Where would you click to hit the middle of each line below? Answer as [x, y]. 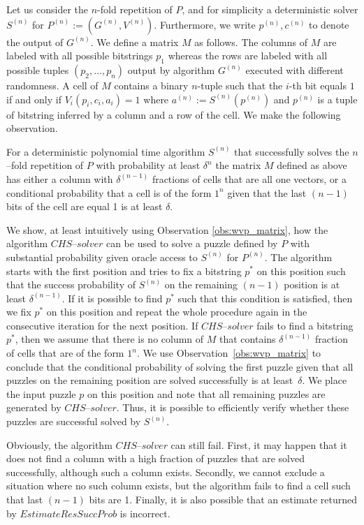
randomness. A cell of [52, 85]
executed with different [294, 69]
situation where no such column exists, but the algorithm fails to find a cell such [179, 486]
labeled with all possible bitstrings [80, 56]
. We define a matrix [134, 42]
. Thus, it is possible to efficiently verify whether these [233, 407]
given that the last [267, 192]
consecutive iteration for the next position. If [102, 325]
